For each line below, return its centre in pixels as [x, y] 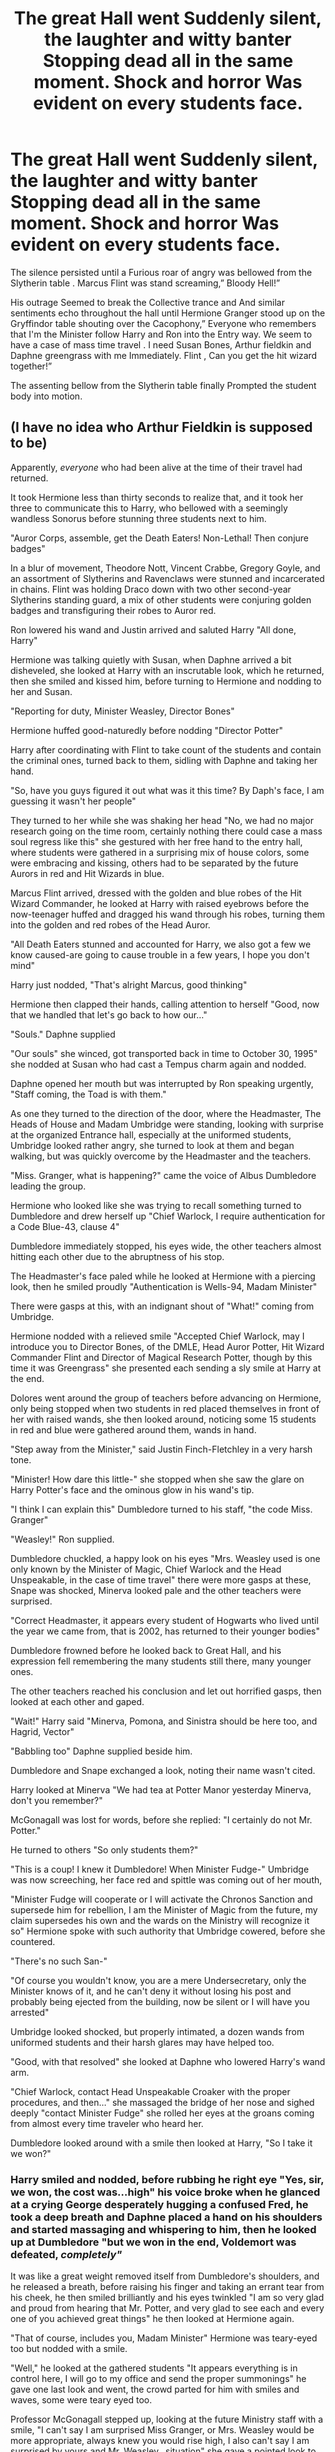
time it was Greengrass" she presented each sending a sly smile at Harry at [166, 1368]
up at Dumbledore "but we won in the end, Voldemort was [153, 2242]
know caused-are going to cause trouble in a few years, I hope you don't [160, 954]
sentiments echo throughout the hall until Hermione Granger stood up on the [168, 313]
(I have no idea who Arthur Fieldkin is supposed [161, 427]
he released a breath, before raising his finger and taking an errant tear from [167, 2287]
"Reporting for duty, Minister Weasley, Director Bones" [122, 711]
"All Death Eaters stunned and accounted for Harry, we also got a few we [161, 944]
